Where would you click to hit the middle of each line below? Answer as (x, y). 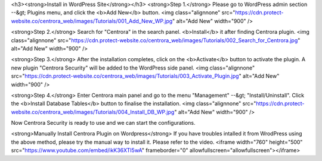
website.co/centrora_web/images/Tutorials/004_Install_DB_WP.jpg (93, 112)
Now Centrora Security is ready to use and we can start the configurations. (103, 123)
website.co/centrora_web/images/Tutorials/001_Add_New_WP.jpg (92, 21)
